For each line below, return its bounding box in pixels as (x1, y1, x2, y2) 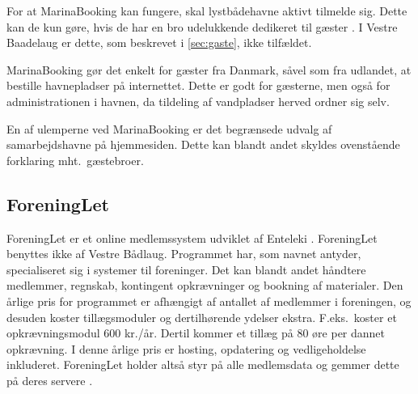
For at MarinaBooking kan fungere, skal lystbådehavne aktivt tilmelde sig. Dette (6, 2, 407, 19)
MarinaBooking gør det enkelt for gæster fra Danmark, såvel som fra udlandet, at (6, 61, 412, 78)
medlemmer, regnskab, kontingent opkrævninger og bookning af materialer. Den (6, 277, 403, 294)
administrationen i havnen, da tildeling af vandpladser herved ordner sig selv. (6, 92, 390, 109)
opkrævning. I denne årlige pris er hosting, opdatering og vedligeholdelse (6, 340, 366, 357)
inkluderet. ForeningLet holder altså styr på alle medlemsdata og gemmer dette (6, 356, 399, 373)
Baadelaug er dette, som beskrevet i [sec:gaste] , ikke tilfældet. (6, 34, 312, 51)
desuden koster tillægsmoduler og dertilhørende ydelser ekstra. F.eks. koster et (6, 308, 397, 325)
